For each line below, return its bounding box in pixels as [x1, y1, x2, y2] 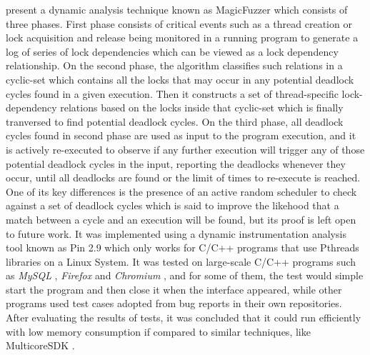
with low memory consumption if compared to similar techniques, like [6, 324, 311, 339]
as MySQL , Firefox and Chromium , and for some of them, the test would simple [6, 268, 364, 283]
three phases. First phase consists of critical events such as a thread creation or [6, 16, 352, 31]
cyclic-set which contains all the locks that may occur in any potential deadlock [6, 71, 354, 86]
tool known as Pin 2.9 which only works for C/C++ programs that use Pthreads [6, 240, 359, 255]
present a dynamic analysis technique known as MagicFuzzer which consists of [6, 2, 348, 16]
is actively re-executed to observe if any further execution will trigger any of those [6, 141, 365, 156]
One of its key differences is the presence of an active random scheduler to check [6, 184, 357, 199]
